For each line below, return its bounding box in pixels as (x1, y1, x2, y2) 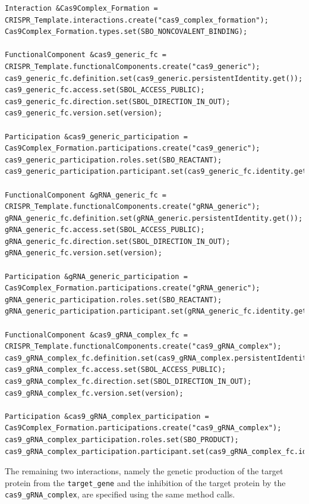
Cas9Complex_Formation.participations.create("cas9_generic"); (5, 144, 260, 153)
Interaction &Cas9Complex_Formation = (5, 4, 158, 12)
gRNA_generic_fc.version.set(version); (5, 249, 162, 258)
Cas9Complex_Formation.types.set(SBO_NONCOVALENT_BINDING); (5, 27, 248, 36)
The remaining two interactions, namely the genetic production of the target (5, 465, 283, 477)
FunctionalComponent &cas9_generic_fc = (5, 51, 167, 60)
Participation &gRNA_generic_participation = (5, 272, 188, 281)
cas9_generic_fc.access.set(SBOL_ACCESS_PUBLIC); (5, 86, 205, 95)
